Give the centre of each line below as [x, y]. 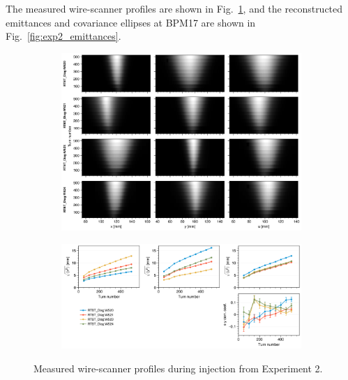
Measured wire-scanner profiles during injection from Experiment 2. [178, 368]
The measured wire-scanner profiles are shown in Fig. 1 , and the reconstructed [174, 8]
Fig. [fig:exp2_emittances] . [63, 36]
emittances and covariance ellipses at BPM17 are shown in [131, 22]
